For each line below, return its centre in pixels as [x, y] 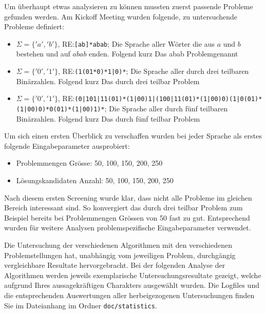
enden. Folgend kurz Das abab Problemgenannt [164, 54]
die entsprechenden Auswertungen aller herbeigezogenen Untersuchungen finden [129, 295]
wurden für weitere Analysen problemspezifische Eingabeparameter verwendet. [128, 228]
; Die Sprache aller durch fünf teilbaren [166, 108]
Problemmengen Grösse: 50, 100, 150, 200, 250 [89, 163]
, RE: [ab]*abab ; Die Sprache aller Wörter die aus [136, 43]
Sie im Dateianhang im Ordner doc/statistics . [81, 305]
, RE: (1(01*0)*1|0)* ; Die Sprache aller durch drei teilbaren [154, 71]
